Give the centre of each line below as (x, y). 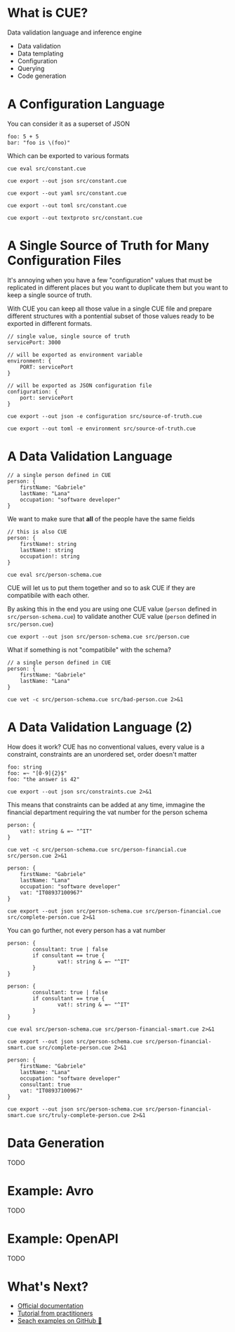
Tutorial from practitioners (55, 1313)
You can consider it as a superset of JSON (69, 124)
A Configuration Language (86, 104)
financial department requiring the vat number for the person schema (108, 812)
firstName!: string (48, 544)
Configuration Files (64, 261)
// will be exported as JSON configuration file (80, 385)
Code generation (42, 76)
